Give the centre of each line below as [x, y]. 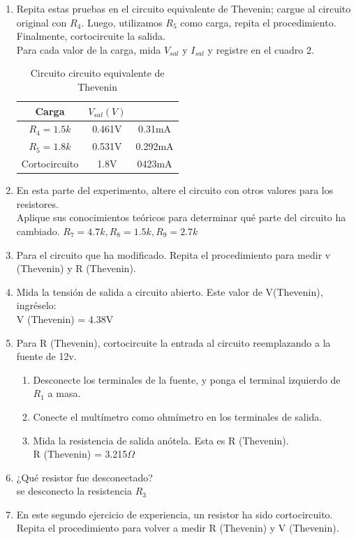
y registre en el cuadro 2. [261, 49]
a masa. [64, 393]
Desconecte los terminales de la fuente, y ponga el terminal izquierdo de [187, 379]
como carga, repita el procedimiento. [258, 22]
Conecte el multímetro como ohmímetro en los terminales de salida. [178, 416]
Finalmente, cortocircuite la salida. [91, 36]
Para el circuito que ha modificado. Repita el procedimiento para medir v [173, 254]
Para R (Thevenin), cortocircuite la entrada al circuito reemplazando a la [173, 342]
